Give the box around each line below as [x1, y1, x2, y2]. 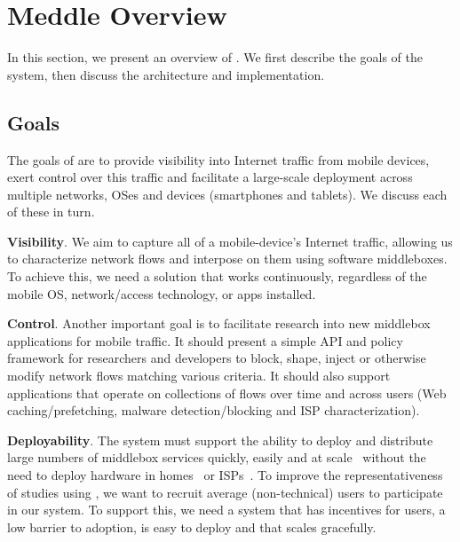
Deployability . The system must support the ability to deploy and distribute [7, 430, 433, 449]
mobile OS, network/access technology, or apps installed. [7, 284, 316, 302]
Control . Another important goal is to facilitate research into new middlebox [7, 314, 431, 333]
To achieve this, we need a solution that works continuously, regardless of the [7, 267, 427, 286]
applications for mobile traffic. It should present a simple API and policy [7, 331, 403, 350]
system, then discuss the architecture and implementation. [7, 65, 325, 83]
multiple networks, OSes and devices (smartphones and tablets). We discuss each [7, 185, 448, 203]
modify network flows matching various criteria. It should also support [7, 366, 391, 385]
